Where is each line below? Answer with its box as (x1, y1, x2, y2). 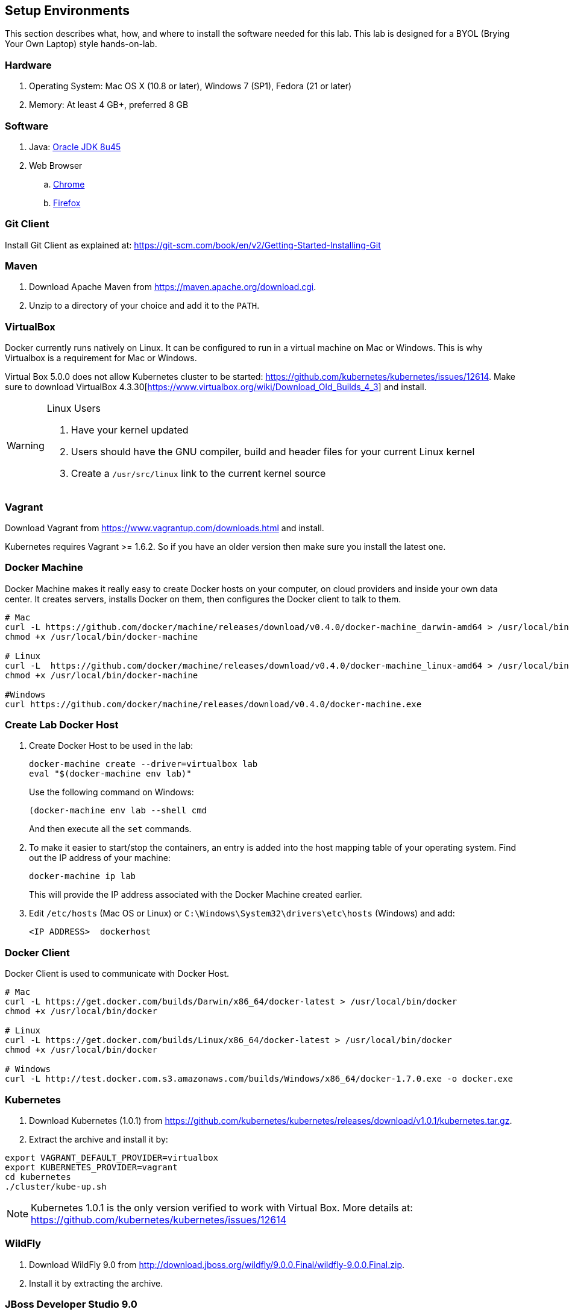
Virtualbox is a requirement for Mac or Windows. (5, 353, 197, 364)
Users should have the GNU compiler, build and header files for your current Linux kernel (71, 446, 475, 458)
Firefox (53, 197, 81, 208)
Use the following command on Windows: (29, 787, 194, 798)
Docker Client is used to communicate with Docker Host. (5, 968, 230, 979)
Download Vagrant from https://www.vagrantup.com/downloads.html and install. (5, 522, 324, 533)
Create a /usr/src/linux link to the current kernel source (71, 467, 326, 480)
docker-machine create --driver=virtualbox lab (29, 759, 258, 769)
